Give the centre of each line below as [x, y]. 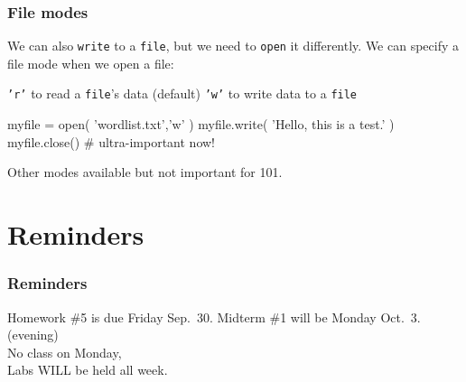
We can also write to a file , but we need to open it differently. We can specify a [233, 46]
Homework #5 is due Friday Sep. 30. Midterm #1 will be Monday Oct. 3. [214, 317]
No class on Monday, [65, 352]
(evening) [33, 335]
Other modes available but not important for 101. [145, 172]
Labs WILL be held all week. [88, 370]
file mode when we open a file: [91, 63]
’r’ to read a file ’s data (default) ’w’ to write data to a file [182, 93]
